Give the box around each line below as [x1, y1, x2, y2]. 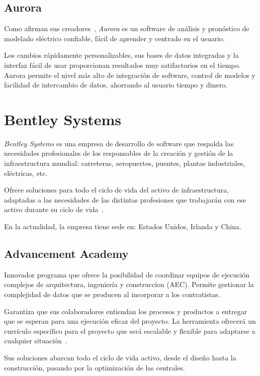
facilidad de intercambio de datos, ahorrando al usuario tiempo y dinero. [4, 79, 228, 90]
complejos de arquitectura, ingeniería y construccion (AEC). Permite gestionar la [4, 279, 254, 290]
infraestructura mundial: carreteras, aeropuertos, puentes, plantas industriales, [4, 158, 245, 168]
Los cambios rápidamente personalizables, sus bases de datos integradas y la [4, 50, 239, 60]
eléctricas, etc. [4, 167, 48, 178]
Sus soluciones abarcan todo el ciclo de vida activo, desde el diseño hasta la [4, 352, 236, 362]
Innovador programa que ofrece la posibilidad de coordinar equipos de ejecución [4, 269, 250, 279]
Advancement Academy [4, 246, 129, 261]
